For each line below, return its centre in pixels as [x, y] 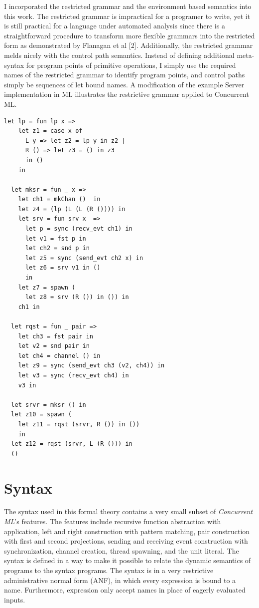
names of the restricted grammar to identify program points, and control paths [125, 75]
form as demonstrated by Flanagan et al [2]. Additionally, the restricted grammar [129, 45]
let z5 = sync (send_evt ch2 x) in [84, 258]
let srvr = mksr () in [49, 405]
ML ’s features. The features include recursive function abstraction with [113, 521]
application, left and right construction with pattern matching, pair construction [127, 531]
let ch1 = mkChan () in [59, 199]
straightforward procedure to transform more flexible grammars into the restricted [129, 35]
